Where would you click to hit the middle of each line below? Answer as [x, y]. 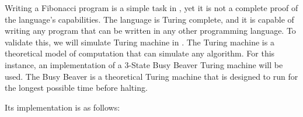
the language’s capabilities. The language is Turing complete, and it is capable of [149, 19]
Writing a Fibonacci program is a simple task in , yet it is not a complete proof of [151, 8]
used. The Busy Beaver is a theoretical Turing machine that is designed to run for [151, 76]
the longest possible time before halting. [76, 88]
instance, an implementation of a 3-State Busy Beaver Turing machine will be [144, 64]
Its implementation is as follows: [62, 107]
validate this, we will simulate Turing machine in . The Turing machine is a [140, 42]
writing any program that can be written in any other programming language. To [150, 31]
